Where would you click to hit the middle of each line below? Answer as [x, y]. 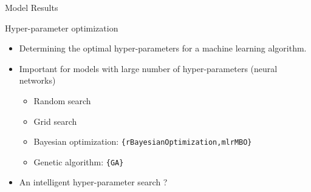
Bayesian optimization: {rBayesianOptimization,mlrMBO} [143, 141]
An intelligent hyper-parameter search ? [93, 182]
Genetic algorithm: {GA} [79, 161]
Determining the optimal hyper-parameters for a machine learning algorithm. [163, 48]
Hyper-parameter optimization [62, 28]
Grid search [55, 121]
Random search [62, 100]
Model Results [32, 7]
